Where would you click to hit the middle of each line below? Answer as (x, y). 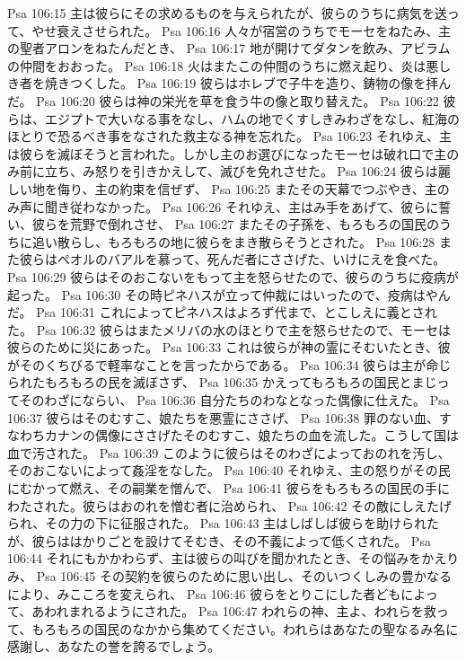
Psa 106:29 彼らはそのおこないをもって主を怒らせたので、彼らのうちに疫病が (233, 276)
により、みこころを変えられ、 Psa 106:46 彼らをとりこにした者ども (204, 593)
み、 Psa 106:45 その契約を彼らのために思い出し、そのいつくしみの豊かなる (229, 576)
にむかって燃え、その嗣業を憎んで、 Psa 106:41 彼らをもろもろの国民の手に (229, 488)
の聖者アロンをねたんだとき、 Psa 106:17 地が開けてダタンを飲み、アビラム (229, 48)
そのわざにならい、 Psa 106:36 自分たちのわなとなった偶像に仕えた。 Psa (234, 400)
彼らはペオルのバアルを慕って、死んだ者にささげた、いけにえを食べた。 (233, 259)
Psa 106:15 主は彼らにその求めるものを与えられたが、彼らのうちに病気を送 (227, 13)
